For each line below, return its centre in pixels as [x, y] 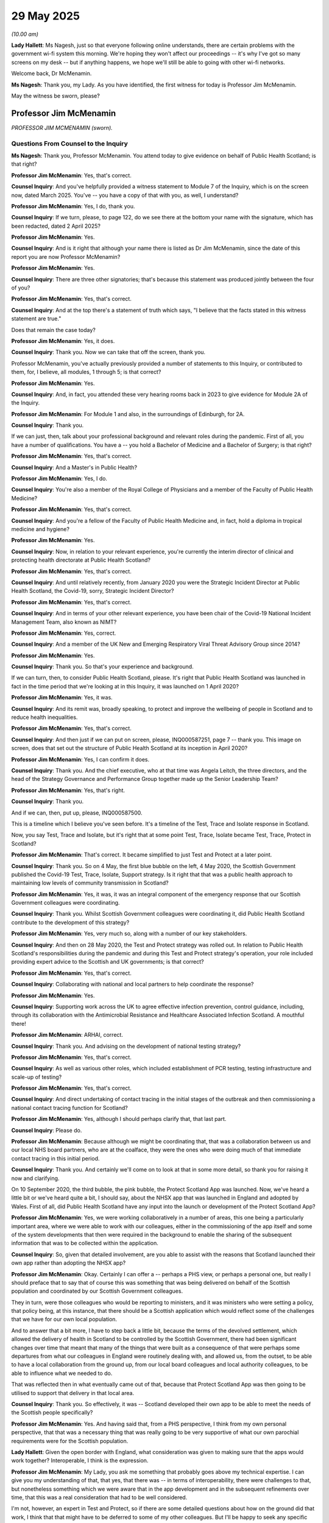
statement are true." [36, 319]
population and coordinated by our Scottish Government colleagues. [97, 1291]
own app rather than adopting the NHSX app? [69, 1263]
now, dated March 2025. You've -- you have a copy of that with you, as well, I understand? [125, 195]
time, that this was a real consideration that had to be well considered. [99, 1497]
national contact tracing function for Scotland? [69, 1108]
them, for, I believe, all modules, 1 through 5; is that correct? [86, 372]
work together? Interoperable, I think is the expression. [80, 1461]
